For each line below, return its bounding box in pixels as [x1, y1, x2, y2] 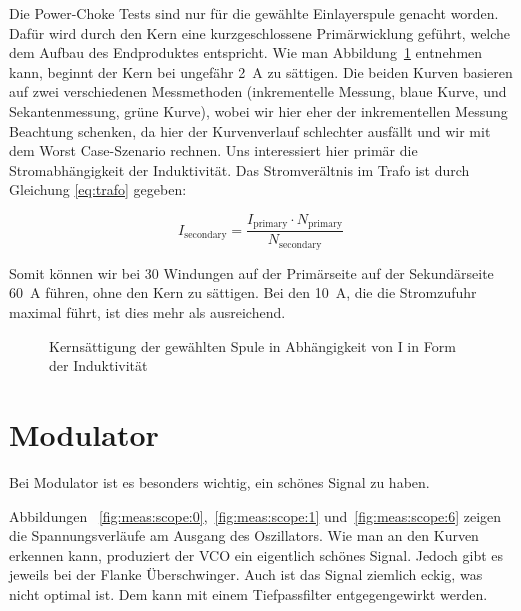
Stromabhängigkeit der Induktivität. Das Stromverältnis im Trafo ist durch [9, 159, 470, 180]
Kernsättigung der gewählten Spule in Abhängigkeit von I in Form [49, 335, 456, 356]
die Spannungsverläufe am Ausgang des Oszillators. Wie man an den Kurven [9, 525, 479, 546]
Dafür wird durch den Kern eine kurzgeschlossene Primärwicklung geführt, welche [9, 22, 511, 43]
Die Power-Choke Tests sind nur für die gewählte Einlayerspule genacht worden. [9, 3, 499, 23]
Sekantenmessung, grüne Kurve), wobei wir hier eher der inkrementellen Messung [9, 100, 508, 121]
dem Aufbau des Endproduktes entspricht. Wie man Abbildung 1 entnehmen [9, 42, 483, 63]
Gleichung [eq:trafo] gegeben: [9, 179, 187, 200]
